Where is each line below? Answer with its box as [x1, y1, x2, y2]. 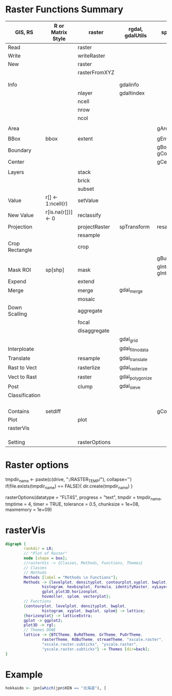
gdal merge [119, 286, 143, 294]
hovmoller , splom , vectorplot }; [41, 594, 111, 599]
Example [5, 669, 43, 680]
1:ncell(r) [45, 200, 68, 207]
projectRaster [77, 223, 110, 230]
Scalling [8, 310, 27, 317]
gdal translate [119, 354, 147, 362]
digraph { [5, 541, 27, 546]
